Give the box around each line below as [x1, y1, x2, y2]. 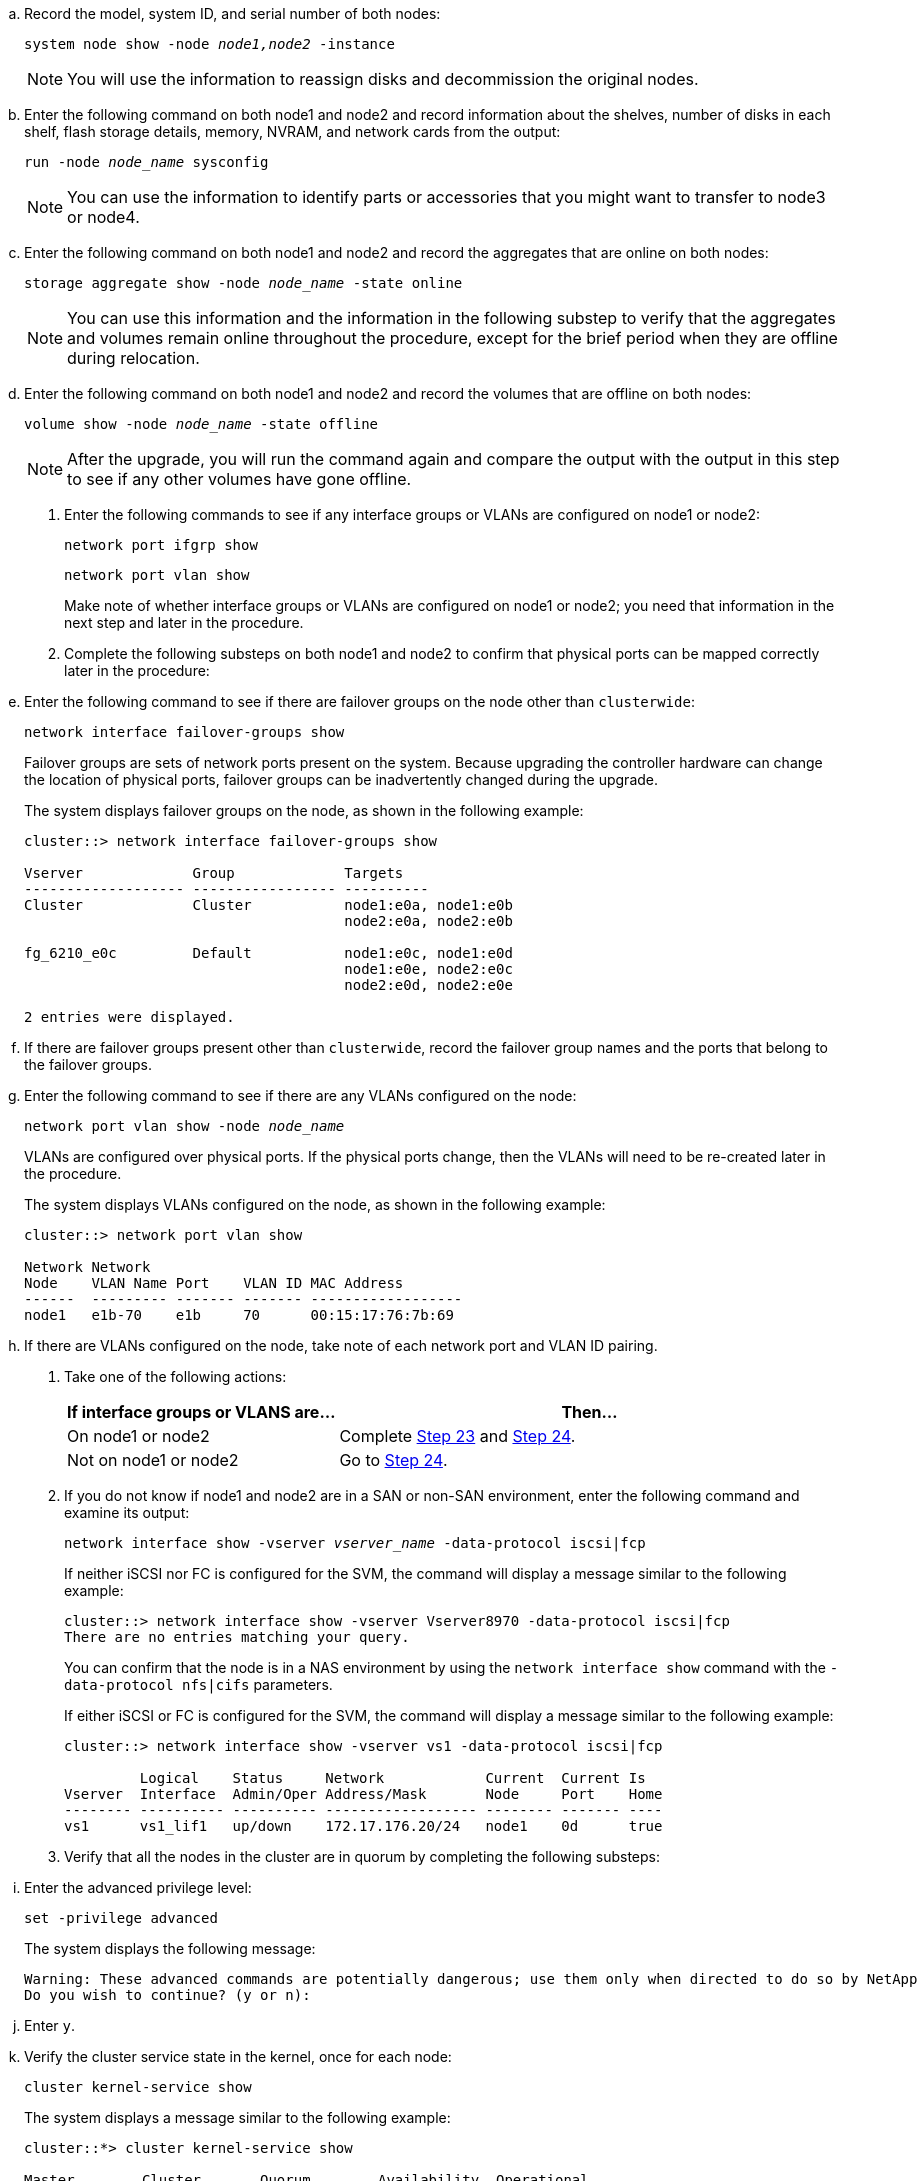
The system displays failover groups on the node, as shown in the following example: [24, 802, 584, 819]
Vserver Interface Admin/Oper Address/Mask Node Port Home [64, 1786, 663, 1802]
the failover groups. [24, 1056, 152, 1073]
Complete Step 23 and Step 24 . [339, 1426, 576, 1446]
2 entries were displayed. [24, 1009, 235, 1025]
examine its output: [64, 1504, 190, 1521]
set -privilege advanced [24, 1910, 218, 1926]
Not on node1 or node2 [67, 1450, 239, 1470]
